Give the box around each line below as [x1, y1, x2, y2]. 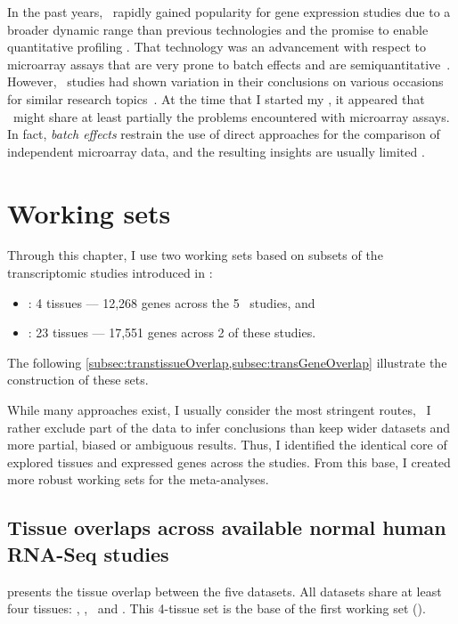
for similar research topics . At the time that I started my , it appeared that [7, 89, 425, 108]
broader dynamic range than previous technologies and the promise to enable [7, 20, 429, 38]
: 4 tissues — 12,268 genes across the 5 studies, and [28, 293, 315, 312]
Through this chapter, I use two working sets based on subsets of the [7, 246, 383, 264]
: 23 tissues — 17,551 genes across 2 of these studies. [28, 323, 316, 342]
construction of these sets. [7, 370, 149, 389]
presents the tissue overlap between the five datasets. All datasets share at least [7, 581, 442, 600]
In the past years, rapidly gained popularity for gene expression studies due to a [7, 3, 451, 20]
